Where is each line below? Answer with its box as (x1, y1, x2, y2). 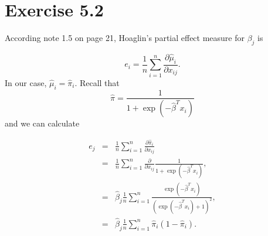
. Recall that (74, 76, 120, 88)
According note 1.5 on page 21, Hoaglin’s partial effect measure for (5, 32, 245, 44)
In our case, (5, 76, 47, 88)
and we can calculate (5, 117, 80, 129)
